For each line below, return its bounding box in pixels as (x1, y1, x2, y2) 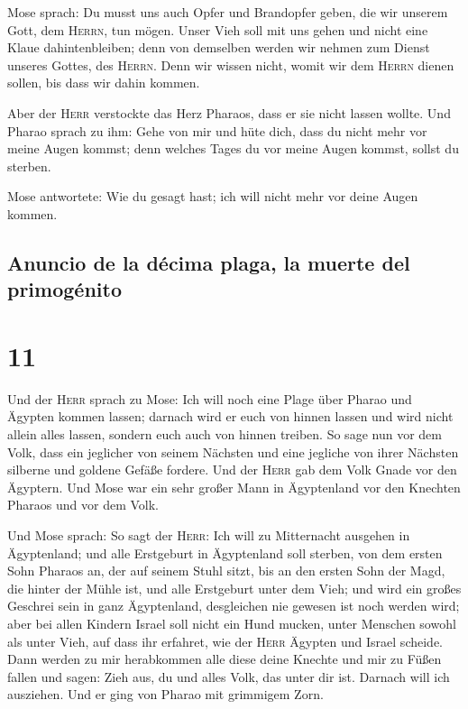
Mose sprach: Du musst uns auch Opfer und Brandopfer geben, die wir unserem (7, 3, 448, 21)
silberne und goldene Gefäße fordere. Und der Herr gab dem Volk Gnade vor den (7, 460, 457, 479)
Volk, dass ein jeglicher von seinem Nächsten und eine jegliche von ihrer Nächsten (7, 442, 459, 461)
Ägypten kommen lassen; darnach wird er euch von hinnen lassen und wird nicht (7, 407, 454, 426)
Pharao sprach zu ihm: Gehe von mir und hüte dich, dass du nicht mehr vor (7, 121, 427, 140)
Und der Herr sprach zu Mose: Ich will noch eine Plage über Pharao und (7, 389, 412, 408)
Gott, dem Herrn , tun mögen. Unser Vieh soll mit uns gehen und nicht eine (7, 20, 428, 39)
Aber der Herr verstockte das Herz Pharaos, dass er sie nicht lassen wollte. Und (7, 103, 451, 122)
